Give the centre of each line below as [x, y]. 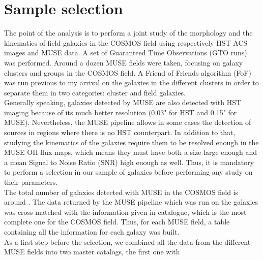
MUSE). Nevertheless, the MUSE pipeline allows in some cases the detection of [128, 122]
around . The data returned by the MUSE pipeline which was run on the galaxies [131, 202]
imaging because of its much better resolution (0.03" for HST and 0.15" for [121, 112]
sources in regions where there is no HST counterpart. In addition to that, [120, 132]
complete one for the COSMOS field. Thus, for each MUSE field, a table [117, 222]
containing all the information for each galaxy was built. [92, 232]
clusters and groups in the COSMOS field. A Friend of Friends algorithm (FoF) [128, 72]
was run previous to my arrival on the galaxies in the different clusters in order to [131, 83]
